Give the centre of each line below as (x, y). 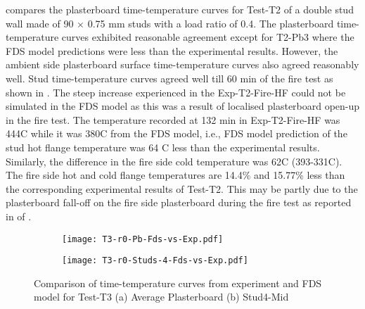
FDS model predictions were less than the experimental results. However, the (172, 50)
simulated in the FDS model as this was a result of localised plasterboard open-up (183, 106)
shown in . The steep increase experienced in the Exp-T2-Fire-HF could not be (176, 92)
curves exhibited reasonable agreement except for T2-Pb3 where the (208, 37)
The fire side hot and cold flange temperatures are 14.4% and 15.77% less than (175, 175)
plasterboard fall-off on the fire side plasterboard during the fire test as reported (179, 202)
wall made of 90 (40, 23)
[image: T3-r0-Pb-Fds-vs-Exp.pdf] (143, 239)
